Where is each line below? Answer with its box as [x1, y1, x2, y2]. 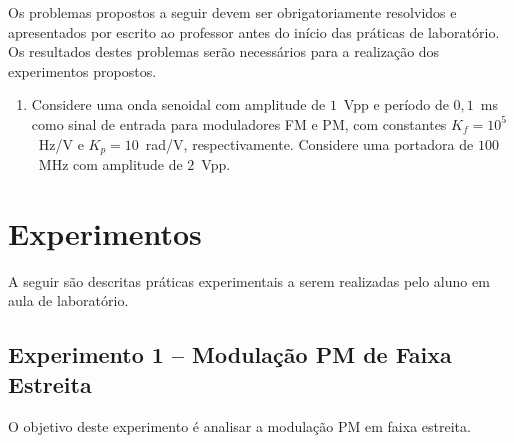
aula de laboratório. [8, 290, 129, 311]
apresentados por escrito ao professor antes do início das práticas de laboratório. [8, 21, 500, 42]
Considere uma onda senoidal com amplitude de [31, 94, 326, 115]
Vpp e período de [343, 94, 449, 115]
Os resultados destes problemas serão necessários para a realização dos [8, 41, 440, 62]
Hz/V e [38, 133, 84, 154]
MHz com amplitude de [38, 154, 183, 175]
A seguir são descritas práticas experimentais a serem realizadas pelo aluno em [8, 270, 490, 291]
